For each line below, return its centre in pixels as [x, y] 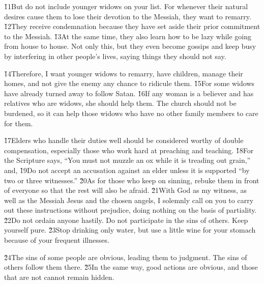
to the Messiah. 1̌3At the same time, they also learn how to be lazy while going [128, 36]
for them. [19, 123]
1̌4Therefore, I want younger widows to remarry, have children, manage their [124, 73]
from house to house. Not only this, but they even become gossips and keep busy [130, 46]
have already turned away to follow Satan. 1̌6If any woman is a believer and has [129, 93]
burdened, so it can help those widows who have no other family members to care [131, 113]
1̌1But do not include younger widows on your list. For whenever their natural [126, 6]
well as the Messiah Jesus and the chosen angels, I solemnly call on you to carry [129, 200]
